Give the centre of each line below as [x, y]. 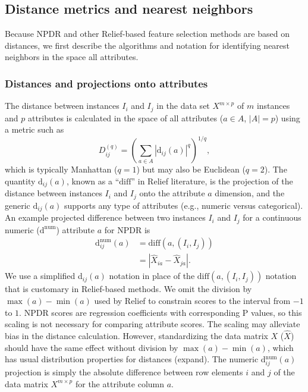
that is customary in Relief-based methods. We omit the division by [128, 289]
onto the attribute [172, 193]
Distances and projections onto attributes [106, 83]
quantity [20, 181]
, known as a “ [93, 181]
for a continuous [272, 217]
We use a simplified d [44, 276]
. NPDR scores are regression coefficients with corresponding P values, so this [161, 312]
